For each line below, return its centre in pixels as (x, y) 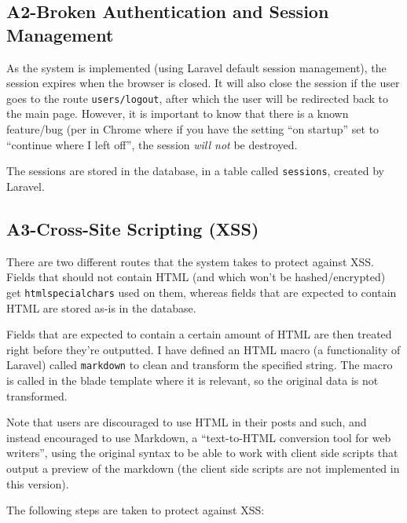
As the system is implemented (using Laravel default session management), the (196, 67)
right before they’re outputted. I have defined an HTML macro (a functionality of (203, 349)
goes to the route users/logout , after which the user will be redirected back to (198, 98)
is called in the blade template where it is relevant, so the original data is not (192, 380)
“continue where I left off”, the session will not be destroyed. (152, 144)
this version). (38, 483)
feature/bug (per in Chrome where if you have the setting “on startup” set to (193, 129)
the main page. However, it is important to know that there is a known (178, 113)
